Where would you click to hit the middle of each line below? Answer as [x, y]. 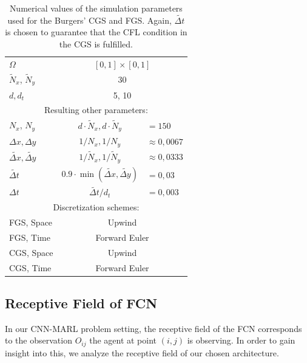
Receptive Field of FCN [81, 303]
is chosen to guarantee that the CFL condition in [96, 32]
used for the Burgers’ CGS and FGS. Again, [89, 20]
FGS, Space [31, 222]
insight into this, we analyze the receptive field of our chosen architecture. [142, 352]
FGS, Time [30, 237]
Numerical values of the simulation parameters [96, 8]
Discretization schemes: [96, 207]
